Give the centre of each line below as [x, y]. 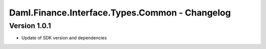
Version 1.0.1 [30, 26]
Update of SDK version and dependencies [64, 38]
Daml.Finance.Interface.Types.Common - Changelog [120, 13]
